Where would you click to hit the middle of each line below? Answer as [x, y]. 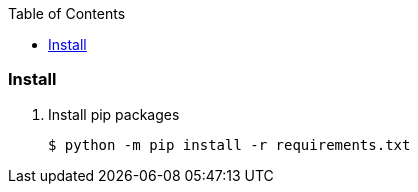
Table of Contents [67, 13]
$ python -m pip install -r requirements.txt [229, 144]
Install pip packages [114, 114]
